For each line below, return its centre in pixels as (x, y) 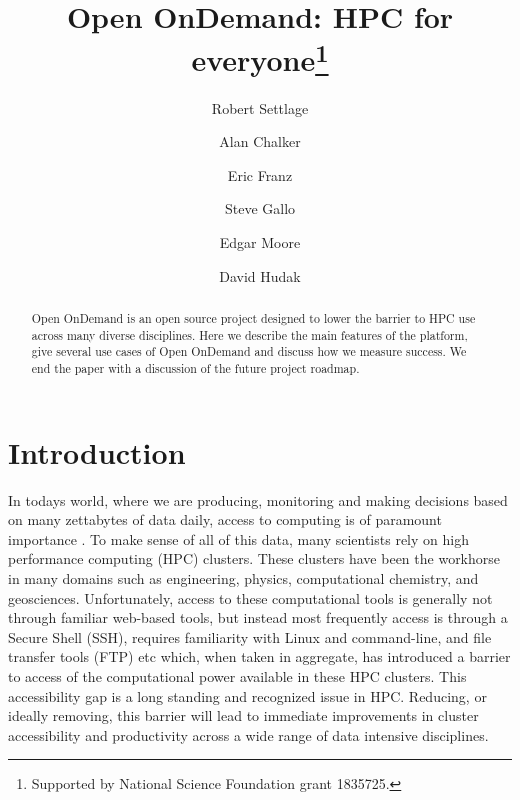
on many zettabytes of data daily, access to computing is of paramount (225, 519)
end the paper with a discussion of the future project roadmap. (195, 367)
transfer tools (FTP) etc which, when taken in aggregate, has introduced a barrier (259, 656)
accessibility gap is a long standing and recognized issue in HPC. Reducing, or (247, 695)
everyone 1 (260, 57)
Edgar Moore (260, 242)
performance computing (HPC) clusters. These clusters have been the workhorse (254, 558)
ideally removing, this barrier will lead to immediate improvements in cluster (243, 715)
